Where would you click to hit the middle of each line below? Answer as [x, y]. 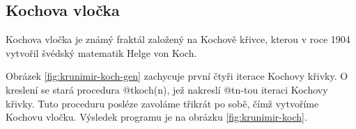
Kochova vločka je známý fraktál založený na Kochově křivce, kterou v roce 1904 [178, 39]
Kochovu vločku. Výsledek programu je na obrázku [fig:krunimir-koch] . [156, 117]
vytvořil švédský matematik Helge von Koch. [101, 52]
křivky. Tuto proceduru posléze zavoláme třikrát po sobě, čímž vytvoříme [162, 103]
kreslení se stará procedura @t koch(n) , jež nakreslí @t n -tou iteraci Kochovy [167, 89]
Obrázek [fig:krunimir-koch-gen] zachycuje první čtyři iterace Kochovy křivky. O [177, 76]
